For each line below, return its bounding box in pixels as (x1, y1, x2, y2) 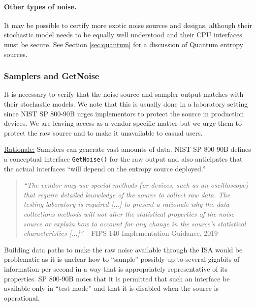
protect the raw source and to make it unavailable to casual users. (4, 127, 203, 138)
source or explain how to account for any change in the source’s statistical (23, 218, 246, 228)
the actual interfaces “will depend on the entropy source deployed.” (4, 163, 206, 173)
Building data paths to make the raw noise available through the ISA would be (4, 244, 243, 254)
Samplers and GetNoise (4, 70, 99, 82)
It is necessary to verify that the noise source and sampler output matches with (4, 89, 244, 99)
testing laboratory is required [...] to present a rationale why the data (23, 199, 229, 209)
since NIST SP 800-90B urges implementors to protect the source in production (4, 108, 244, 118)
